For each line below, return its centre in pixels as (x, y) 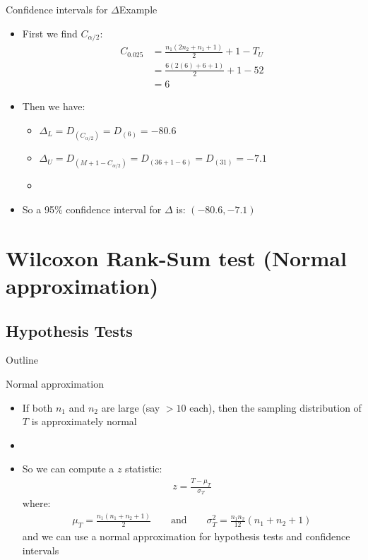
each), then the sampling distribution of (275, 407)
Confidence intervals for (57, 9)
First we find (50, 33)
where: (36, 503)
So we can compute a (68, 469)
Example (138, 9)
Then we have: (54, 106)
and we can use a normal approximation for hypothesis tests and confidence (186, 536)
